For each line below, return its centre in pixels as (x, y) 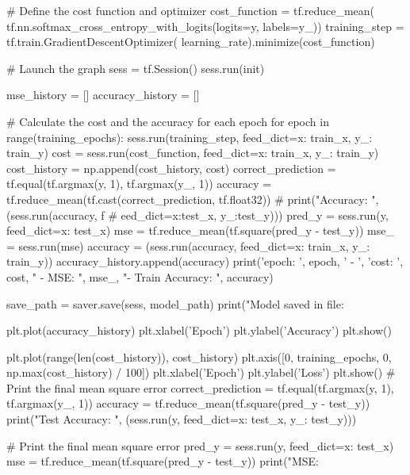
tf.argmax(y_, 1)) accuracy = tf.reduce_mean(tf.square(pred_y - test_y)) (188, 403)
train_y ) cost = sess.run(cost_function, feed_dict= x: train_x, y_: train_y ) (193, 153)
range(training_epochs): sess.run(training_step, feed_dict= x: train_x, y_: (190, 137)
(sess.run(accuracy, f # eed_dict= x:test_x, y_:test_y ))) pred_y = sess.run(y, (197, 215)
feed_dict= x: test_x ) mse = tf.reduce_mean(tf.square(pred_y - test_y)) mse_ (200, 230)
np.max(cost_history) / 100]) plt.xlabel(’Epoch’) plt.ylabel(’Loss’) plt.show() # (201, 372)
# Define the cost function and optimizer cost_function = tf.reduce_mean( (190, 10)
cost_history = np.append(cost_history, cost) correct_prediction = (171, 168)
